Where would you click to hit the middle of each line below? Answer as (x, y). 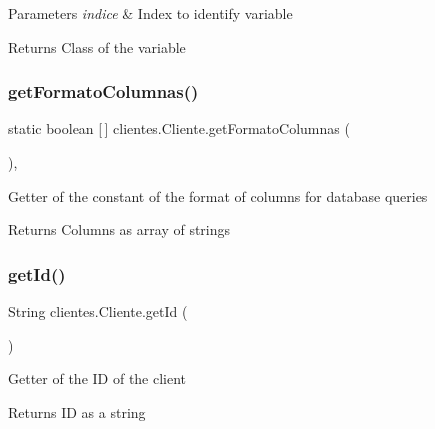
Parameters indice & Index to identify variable (150, 13)
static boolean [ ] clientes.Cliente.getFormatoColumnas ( (179, 128)
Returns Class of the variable (97, 46)
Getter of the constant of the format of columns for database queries (218, 195)
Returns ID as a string (77, 411)
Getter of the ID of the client (97, 378)
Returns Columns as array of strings (119, 229)
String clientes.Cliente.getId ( (98, 311)
